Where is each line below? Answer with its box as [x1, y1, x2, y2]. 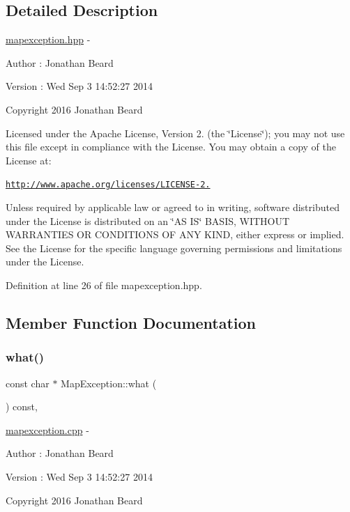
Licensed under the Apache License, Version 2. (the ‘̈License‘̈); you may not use [6, 125, 345, 140]
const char [6, 375, 50, 390]
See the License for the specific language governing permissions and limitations [6, 240, 342, 255]
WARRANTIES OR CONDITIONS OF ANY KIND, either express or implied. [6, 227, 344, 242]
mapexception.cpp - [6, 422, 89, 437]
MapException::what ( [61, 375, 157, 390]
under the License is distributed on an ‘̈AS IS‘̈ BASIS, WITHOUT [6, 213, 290, 228]
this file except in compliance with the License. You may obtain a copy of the [6, 139, 336, 154]
